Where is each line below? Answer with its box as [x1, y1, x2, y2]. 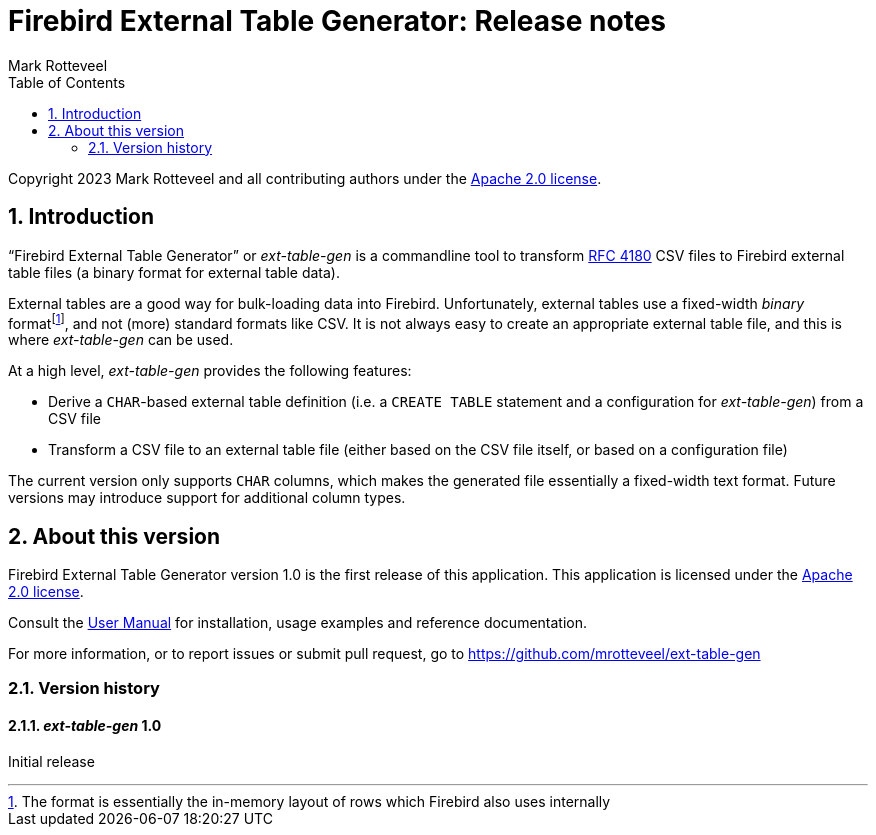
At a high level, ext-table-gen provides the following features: [8, 362, 412, 380]
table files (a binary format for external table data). [8, 263, 340, 281]
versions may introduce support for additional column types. [8, 489, 406, 507]
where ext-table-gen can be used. [8, 331, 234, 349]
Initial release [8, 752, 95, 770]
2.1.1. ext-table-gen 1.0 [8, 717, 162, 735]
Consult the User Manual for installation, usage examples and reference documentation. [8, 614, 588, 632]
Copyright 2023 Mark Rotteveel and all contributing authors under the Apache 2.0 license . [8, 169, 602, 187]
